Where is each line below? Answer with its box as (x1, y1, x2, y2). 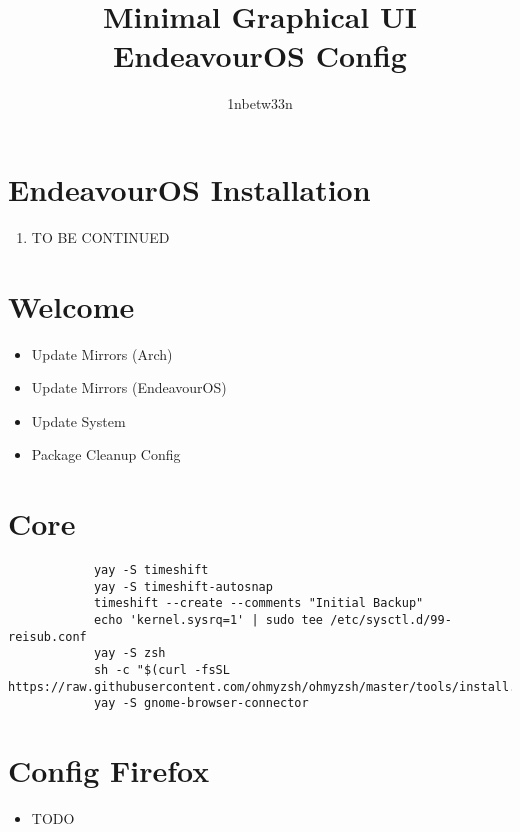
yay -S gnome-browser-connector (93, 696, 309, 711)
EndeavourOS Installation (8, 168, 371, 209)
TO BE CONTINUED (31, 226, 170, 247)
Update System (31, 410, 126, 431)
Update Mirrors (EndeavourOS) (31, 377, 227, 398)
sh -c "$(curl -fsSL (93, 663, 230, 677)
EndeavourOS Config (113, 35, 407, 76)
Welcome (8, 285, 135, 326)
